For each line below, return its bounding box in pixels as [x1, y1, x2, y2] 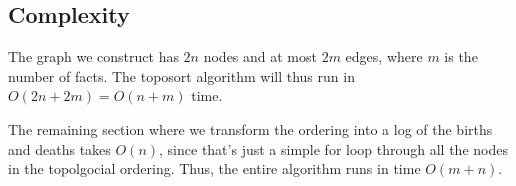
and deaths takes [8, 138, 111, 159]
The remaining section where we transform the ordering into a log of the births [8, 118, 493, 139]
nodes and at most [203, 46, 317, 67]
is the [444, 46, 478, 67]
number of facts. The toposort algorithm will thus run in [8, 65, 355, 86]
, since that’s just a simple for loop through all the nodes [159, 138, 508, 159]
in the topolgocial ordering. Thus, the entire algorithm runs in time [8, 158, 421, 179]
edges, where [345, 46, 423, 67]
